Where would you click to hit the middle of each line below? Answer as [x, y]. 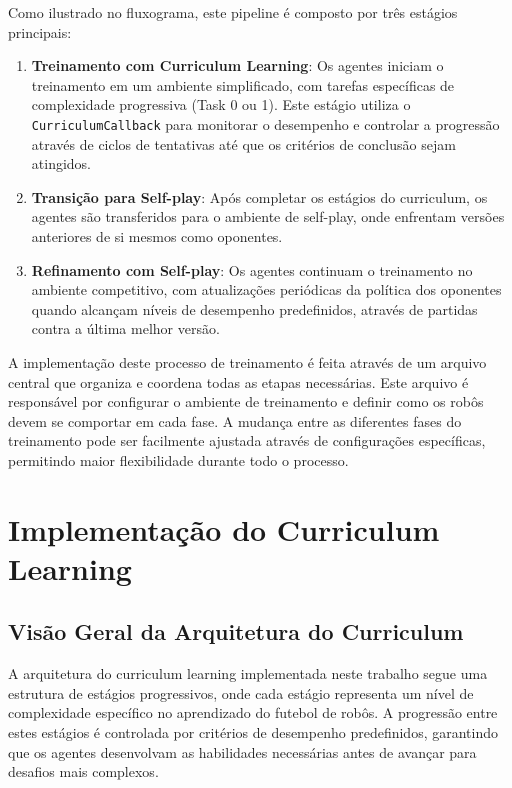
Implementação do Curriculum [224, 528]
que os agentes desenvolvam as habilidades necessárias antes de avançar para [242, 751]
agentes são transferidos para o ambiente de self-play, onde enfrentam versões [268, 216]
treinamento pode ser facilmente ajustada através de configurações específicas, [247, 440]
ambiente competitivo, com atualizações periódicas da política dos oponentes [266, 289]
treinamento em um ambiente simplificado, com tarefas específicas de [243, 84]
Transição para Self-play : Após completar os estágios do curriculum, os [259, 196]
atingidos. [61, 163]
